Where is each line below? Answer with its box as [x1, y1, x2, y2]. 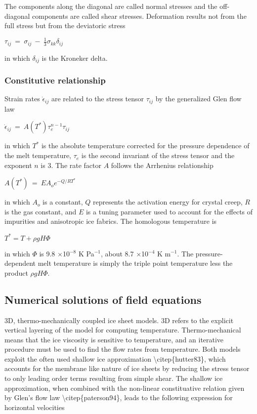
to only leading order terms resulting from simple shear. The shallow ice [4, 373, 223, 383]
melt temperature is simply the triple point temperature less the [38, 258, 233, 268]
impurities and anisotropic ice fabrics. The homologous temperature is [4, 216, 217, 226]
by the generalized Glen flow [155, 93, 242, 104]
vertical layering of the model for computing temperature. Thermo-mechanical [4, 325, 241, 335]
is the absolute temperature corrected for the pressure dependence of [41, 140, 250, 151]
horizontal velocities [4, 402, 65, 412]
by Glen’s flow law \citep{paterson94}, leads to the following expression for [4, 392, 233, 403]
